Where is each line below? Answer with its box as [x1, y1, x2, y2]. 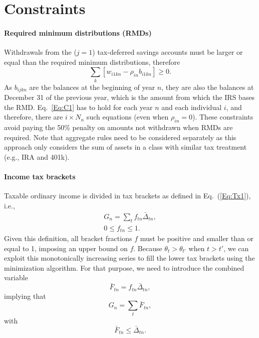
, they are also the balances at [161, 81, 254, 92]
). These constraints [192, 111, 253, 122]
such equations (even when [86, 111, 169, 122]
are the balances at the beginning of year [29, 81, 155, 92]
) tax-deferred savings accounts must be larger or [92, 47, 243, 57]
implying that [4, 290, 46, 301]
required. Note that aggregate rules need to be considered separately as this [4, 132, 236, 142]
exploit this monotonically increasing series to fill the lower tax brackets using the [4, 253, 255, 263]
